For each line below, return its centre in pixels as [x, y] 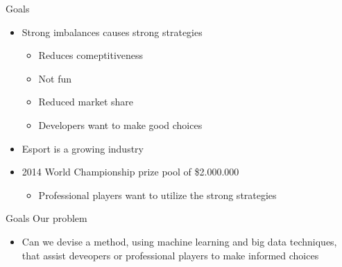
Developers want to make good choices [120, 124]
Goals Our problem [46, 218]
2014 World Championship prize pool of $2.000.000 [130, 172]
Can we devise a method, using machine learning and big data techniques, [179, 241]
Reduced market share [86, 102]
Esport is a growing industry [83, 148]
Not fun [55, 78]
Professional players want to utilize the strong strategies [157, 195]
